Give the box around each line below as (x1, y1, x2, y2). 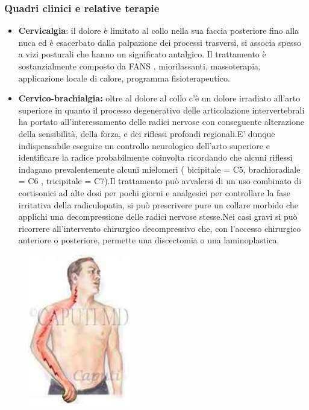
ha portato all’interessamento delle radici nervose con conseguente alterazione (18, 115, 304, 128)
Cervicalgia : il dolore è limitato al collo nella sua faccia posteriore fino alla (18, 24, 299, 37)
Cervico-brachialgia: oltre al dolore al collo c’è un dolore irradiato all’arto (18, 92, 301, 104)
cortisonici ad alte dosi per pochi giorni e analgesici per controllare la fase (18, 186, 291, 199)
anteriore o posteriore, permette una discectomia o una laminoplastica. (18, 234, 279, 246)
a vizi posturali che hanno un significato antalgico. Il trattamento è (18, 48, 266, 60)
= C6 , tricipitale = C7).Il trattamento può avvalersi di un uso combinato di (18, 175, 302, 187)
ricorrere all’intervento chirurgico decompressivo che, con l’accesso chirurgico (18, 222, 301, 234)
